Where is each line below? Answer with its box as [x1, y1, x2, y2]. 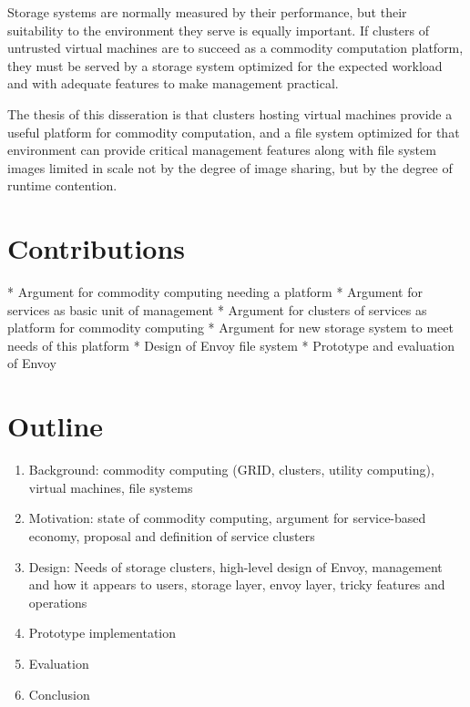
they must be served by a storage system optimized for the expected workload [7, 56, 443, 75]
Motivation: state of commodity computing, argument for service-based [28, 508, 426, 528]
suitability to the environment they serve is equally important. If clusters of [7, 20, 429, 39]
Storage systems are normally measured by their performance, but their [7, 3, 407, 21]
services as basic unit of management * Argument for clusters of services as [7, 300, 427, 319]
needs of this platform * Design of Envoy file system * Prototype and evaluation [7, 335, 455, 354]
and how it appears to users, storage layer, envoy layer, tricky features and [28, 575, 445, 594]
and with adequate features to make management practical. [7, 74, 339, 93]
